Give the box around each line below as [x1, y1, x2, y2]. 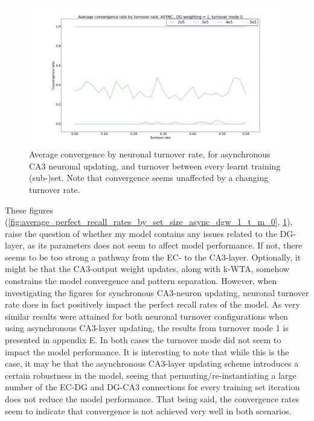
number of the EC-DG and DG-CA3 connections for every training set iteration [5, 381, 300, 393]
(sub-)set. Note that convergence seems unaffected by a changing [29, 171, 269, 184]
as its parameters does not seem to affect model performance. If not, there [27, 239, 303, 252]
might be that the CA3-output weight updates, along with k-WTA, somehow [5, 262, 290, 275]
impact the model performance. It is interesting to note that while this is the [5, 345, 289, 358]
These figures [5, 203, 54, 216]
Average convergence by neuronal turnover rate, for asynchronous [29, 148, 271, 160]
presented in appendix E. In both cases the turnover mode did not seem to [5, 334, 281, 346]
